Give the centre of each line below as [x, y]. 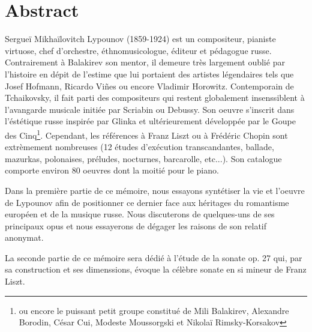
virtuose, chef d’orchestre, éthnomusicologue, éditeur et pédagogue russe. [138, 50]
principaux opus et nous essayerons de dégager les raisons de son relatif [136, 225]
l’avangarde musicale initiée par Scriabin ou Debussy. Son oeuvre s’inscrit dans [150, 109]
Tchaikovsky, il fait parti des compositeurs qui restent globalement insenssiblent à [155, 98]
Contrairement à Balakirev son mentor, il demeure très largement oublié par [145, 62]
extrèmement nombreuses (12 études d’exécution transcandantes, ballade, [139, 147]
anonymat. [24, 237]
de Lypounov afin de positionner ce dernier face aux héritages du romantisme [147, 202]
